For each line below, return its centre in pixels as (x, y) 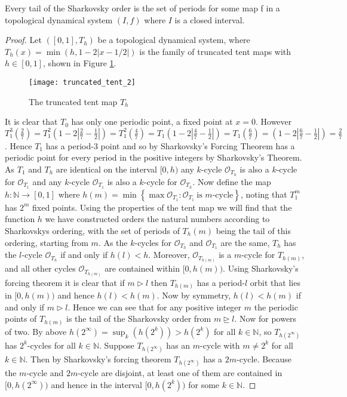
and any (47, 181)
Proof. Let (23, 40)
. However (274, 121)
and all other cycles (40, 268)
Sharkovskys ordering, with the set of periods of (92, 230)
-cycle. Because (264, 359)
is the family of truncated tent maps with (215, 51)
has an (178, 345)
